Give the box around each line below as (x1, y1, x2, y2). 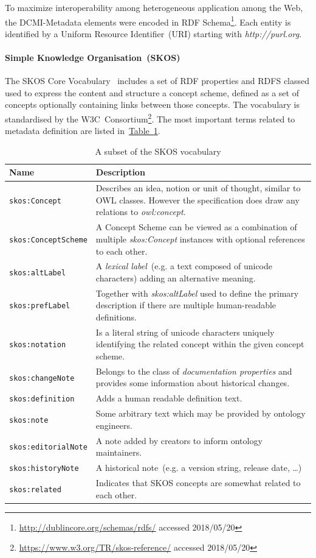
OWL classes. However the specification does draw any (95, 193, 300, 206)
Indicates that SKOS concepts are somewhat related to (95, 476, 301, 489)
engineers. (95, 418, 132, 431)
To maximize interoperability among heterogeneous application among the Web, (5, 1, 303, 13)
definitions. (95, 310, 137, 323)
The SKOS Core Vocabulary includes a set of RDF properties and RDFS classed (5, 74, 310, 87)
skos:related (9, 485, 61, 494)
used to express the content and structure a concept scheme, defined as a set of (5, 86, 299, 99)
